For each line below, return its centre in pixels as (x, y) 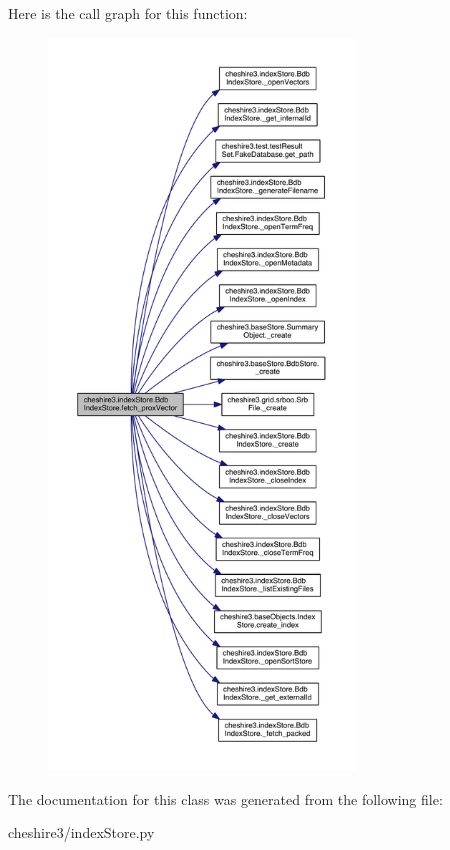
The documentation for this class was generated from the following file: (225, 798)
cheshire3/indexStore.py (81, 832)
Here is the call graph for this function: (128, 13)
